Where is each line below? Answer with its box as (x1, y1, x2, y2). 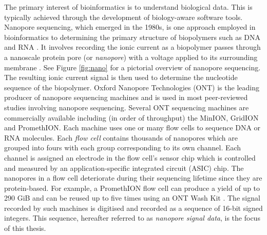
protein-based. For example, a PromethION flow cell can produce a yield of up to (4, 182, 260, 193)
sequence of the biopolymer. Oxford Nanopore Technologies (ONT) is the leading (4, 82, 259, 92)
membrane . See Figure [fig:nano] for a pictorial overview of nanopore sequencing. (4, 62, 261, 72)
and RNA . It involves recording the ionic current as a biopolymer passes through (4, 42, 261, 52)
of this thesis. (4, 223, 46, 233)
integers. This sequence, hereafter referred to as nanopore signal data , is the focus (4, 212, 260, 223)
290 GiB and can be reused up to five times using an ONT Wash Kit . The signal (4, 192, 260, 203)
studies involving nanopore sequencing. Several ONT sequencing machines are (4, 102, 249, 112)
